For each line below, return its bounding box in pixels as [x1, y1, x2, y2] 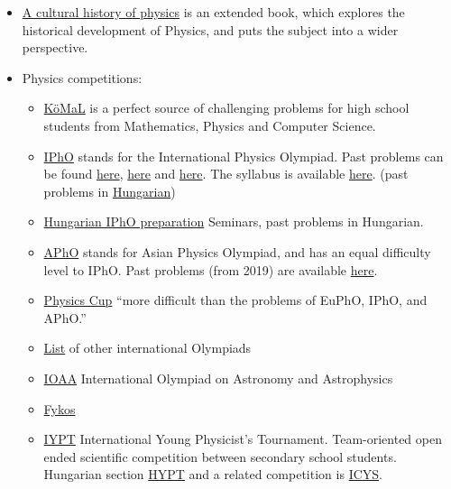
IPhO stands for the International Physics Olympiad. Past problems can [43, 146, 444, 165]
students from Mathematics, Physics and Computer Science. [43, 115, 376, 134]
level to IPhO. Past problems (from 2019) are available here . [43, 260, 378, 279]
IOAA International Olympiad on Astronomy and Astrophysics [43, 368, 393, 387]
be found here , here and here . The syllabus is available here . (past [43, 164, 409, 183]
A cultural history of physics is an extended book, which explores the [22, 3, 405, 21]
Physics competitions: [22, 68, 143, 87]
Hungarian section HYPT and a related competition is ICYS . [43, 465, 382, 484]
